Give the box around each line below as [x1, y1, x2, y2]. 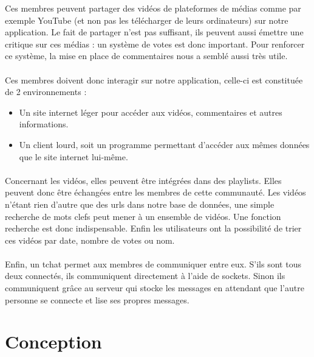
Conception [5, 329, 102, 354]
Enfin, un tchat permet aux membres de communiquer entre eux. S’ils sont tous [5, 257, 301, 270]
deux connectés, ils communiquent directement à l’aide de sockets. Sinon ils [5, 269, 285, 282]
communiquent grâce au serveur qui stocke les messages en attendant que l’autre [5, 281, 304, 294]
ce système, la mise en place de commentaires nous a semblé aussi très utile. [5, 49, 288, 62]
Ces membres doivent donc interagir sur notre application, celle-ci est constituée [5, 73, 303, 86]
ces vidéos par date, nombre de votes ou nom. [5, 233, 175, 246]
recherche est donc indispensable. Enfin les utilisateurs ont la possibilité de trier [5, 222, 302, 235]
